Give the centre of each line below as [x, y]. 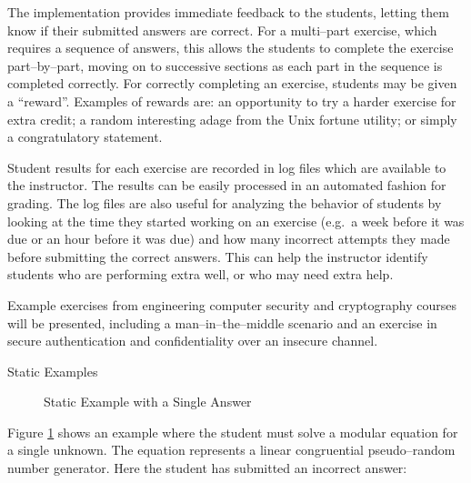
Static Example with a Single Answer [148, 402]
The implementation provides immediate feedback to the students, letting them [228, 12]
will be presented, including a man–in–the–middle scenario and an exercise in [222, 322]
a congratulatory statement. [85, 137]
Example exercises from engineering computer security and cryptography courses [232, 304]
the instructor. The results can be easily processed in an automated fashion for [227, 185]
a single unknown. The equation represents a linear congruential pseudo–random [231, 450]
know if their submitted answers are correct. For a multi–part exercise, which [222, 30]
